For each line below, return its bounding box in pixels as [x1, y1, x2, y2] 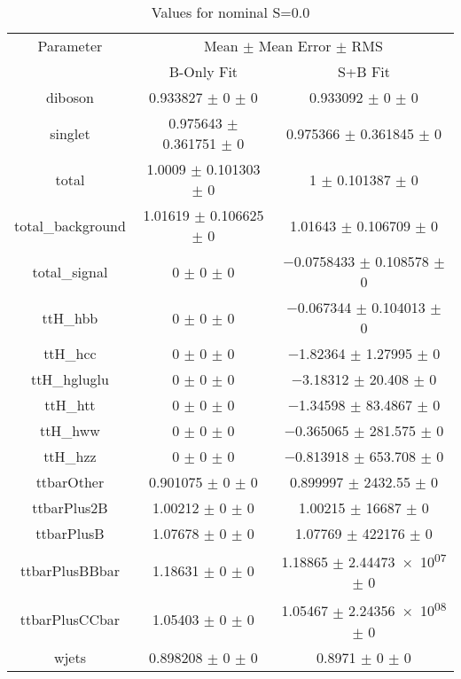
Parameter [37, 35, 103, 56]
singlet [50, 122, 90, 144]
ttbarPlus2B [32, 497, 108, 518]
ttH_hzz [43, 446, 97, 466]
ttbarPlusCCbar [20, 609, 121, 630]
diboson [45, 87, 94, 107]
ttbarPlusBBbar [20, 560, 120, 581]
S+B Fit [337, 61, 391, 82]
